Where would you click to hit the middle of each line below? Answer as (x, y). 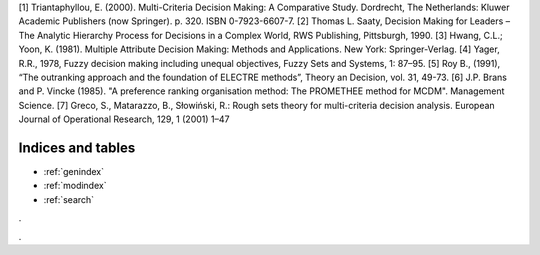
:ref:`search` (69, 199)
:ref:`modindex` (75, 186)
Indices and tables (77, 147)
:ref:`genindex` (74, 172)
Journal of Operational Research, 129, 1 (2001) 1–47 (124, 119)
